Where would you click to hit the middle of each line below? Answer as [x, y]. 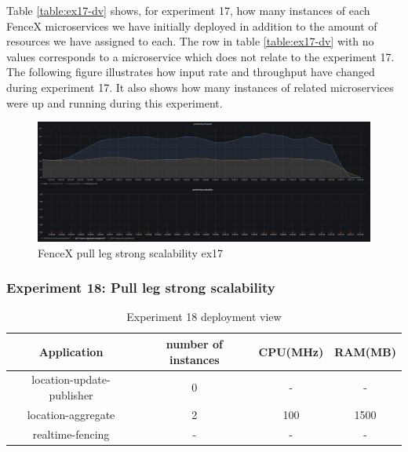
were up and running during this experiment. [115, 102]
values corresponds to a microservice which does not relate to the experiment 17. [200, 56]
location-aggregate [71, 414]
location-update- [71, 379]
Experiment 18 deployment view [204, 317]
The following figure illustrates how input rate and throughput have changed [191, 72]
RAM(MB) [365, 351]
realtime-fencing [71, 434]
